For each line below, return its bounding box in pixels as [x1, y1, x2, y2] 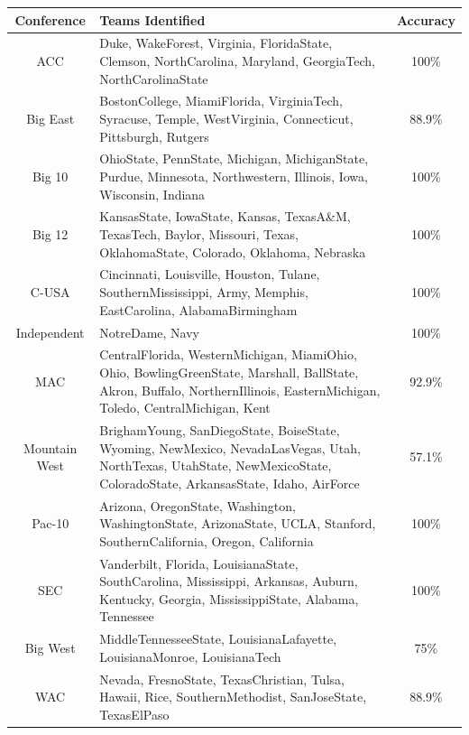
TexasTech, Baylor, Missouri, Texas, [99, 225, 299, 244]
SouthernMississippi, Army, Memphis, [99, 283, 308, 302]
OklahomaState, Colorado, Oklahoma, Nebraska [99, 242, 366, 261]
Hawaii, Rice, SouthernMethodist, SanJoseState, [99, 687, 367, 706]
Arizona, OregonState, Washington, [99, 496, 296, 515]
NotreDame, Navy [99, 322, 199, 341]
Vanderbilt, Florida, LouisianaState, [99, 554, 299, 572]
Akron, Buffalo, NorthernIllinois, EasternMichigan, [99, 380, 381, 399]
